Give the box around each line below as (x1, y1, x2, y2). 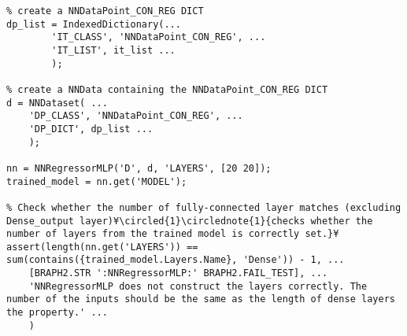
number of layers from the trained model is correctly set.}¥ (6, 228, 339, 240)
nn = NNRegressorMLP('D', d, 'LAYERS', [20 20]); (6, 162, 272, 174)
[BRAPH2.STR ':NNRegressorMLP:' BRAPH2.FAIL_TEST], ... (28, 268, 328, 279)
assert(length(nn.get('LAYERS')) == (6, 241, 198, 253)
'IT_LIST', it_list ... (51, 44, 176, 56)
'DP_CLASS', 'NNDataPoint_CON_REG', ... (28, 110, 243, 122)
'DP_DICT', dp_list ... (28, 123, 154, 135)
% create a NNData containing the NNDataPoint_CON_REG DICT (6, 83, 328, 95)
